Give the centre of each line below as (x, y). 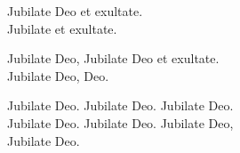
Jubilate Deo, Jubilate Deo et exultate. (113, 58)
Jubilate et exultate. (62, 28)
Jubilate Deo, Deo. (58, 75)
